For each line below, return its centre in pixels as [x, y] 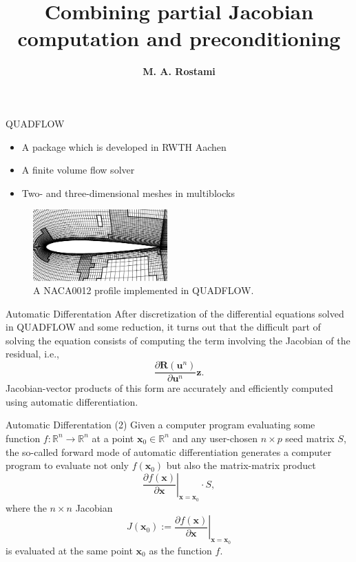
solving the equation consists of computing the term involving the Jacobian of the [178, 340]
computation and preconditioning [179, 38]
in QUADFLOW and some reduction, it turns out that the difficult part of [163, 327]
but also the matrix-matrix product [241, 465]
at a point [113, 438]
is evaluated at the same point [69, 550]
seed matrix [310, 438]
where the [26, 507]
